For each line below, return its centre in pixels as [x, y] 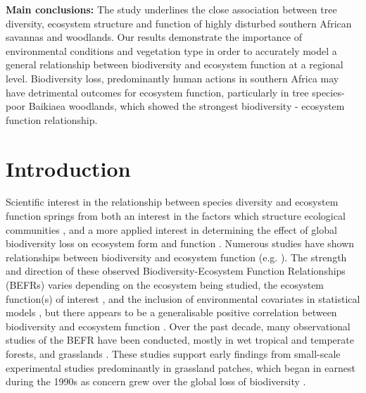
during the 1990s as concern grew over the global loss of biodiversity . [156, 381]
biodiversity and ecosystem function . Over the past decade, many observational [178, 326]
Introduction [68, 168]
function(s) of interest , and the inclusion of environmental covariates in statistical [183, 298]
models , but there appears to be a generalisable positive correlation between [171, 312]
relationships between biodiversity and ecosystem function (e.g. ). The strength [176, 257]
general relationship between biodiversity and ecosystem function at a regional [175, 64]
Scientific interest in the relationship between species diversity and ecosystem [172, 202]
